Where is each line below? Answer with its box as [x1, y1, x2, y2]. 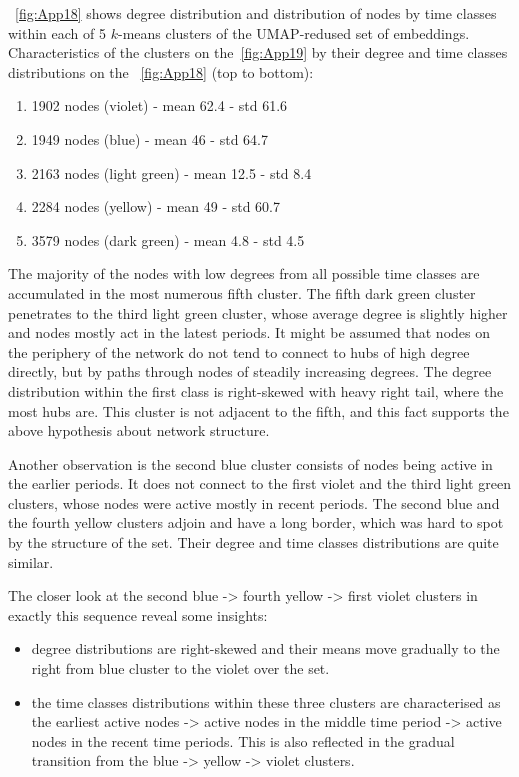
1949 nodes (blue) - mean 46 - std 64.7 [31, 128, 268, 149]
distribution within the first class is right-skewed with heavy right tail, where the [8, 380, 504, 401]
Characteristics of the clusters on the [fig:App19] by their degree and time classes [8, 42, 508, 63]
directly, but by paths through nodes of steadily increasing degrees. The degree [8, 361, 492, 382]
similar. [8, 551, 54, 572]
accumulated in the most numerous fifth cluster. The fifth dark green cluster [8, 282, 476, 303]
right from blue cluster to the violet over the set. [31, 658, 330, 679]
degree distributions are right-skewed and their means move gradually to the [31, 638, 500, 659]
